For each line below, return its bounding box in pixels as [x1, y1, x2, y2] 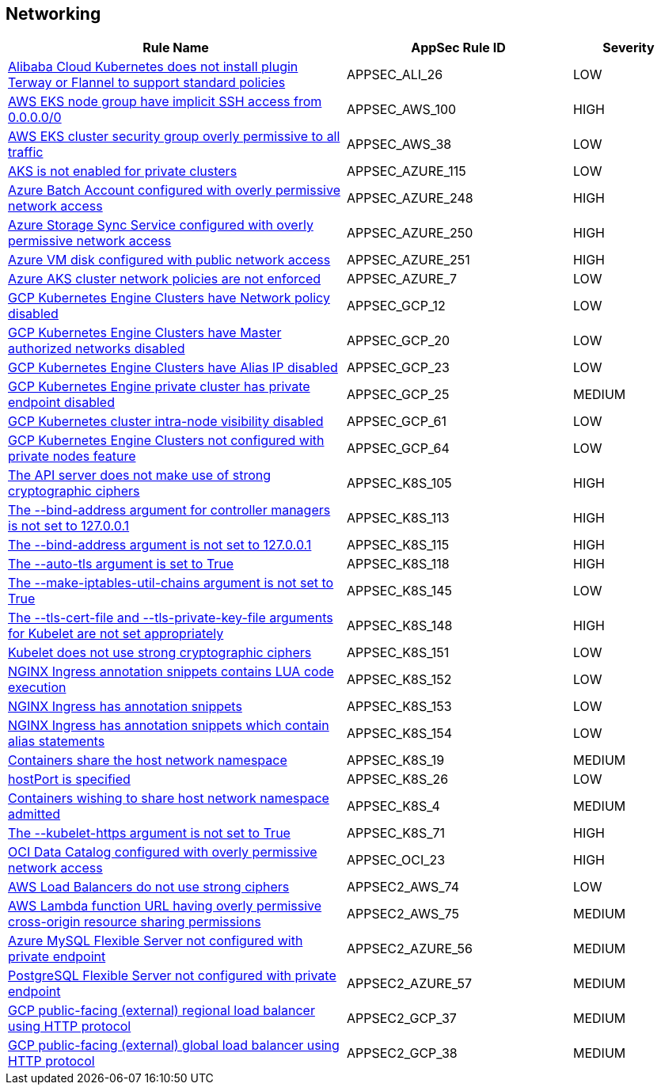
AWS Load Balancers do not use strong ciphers [8, 879, 290, 895]
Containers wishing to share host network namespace [8, 790, 329, 807]
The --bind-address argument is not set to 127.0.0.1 [8, 537, 312, 553]
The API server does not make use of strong [8, 467, 271, 484]
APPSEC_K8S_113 [347, 510, 450, 526]
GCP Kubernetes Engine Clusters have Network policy [8, 290, 330, 306]
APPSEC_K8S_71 [347, 825, 446, 842]
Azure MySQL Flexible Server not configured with [8, 933, 303, 949]
